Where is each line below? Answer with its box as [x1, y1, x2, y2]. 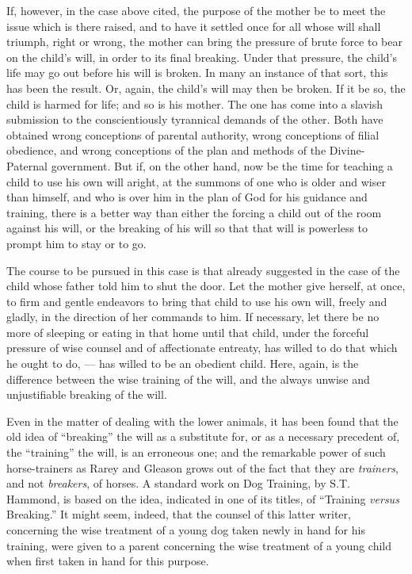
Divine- [329, 142, 365, 159]
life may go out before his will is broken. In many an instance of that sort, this [6, 64, 388, 81]
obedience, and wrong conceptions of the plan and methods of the [6, 142, 326, 159]
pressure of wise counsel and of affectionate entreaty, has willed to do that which [6, 339, 398, 356]
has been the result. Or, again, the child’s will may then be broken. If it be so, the [6, 79, 406, 96]
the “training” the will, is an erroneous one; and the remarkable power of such [6, 444, 386, 461]
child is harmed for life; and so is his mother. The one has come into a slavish [6, 95, 383, 112]
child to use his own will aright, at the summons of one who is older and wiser [6, 173, 386, 189]
